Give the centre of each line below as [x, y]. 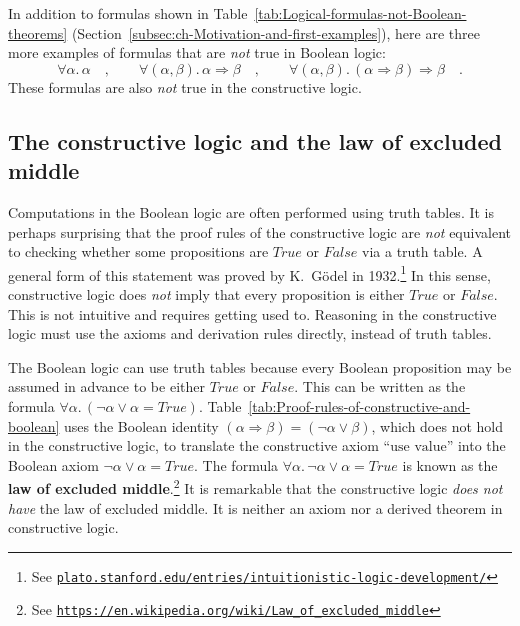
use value [418, 447]
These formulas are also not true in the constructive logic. [185, 86]
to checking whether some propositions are [138, 251]
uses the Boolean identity [141, 425]
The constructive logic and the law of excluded [255, 140]
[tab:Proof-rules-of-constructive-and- [359, 405]
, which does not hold [437, 425]
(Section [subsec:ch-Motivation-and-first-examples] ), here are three [275, 32]
